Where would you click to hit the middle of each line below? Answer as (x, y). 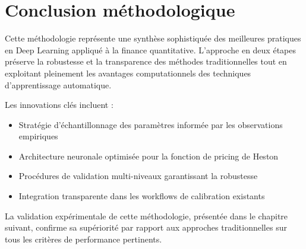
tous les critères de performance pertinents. (83, 239)
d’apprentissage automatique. (58, 84)
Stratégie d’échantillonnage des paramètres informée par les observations (151, 124)
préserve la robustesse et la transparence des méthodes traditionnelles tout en (146, 61)
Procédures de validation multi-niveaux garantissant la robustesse (138, 176)
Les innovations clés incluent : (59, 105)
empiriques (38, 136)
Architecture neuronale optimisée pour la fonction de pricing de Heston (149, 156)
